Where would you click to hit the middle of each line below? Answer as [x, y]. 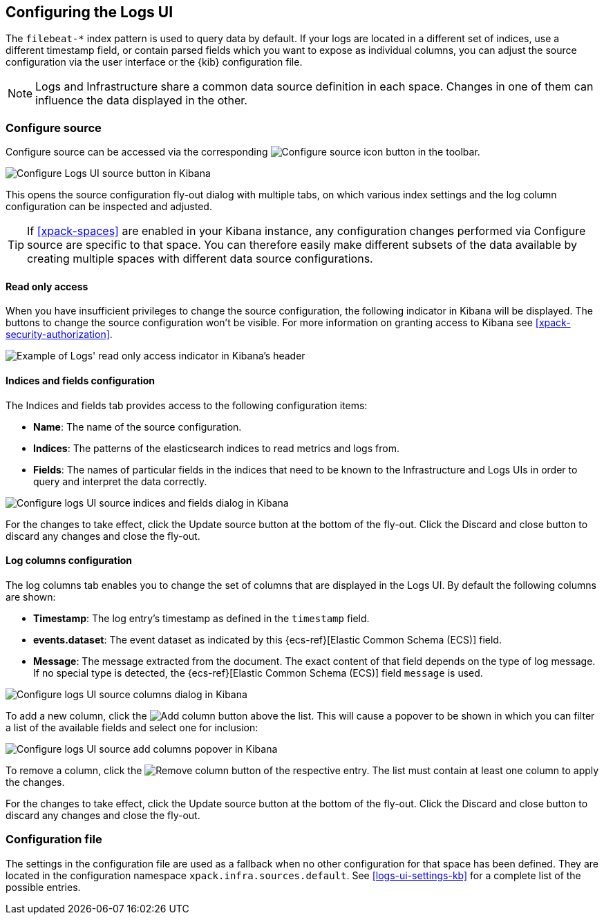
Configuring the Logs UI [89, 12]
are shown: [31, 597]
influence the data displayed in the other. [141, 101]
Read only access [47, 286]
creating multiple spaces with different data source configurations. [200, 259]
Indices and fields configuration [81, 381]
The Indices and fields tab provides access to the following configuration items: [187, 405]
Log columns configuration [69, 561]
